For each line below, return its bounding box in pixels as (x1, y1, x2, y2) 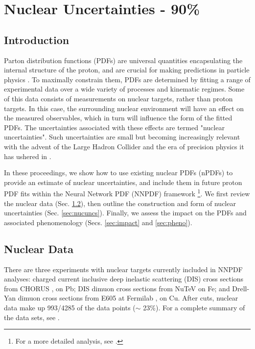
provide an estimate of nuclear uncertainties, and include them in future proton (4, 177, 242, 187)
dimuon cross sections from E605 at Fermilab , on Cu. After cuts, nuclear (18, 293, 238, 303)
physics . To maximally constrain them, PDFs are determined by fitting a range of (4, 74, 251, 84)
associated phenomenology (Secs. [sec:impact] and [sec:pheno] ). (4, 217, 192, 227)
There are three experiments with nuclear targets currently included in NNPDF (4, 264, 243, 274)
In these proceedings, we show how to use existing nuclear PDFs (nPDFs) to (4, 167, 233, 178)
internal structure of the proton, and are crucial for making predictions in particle (4, 65, 250, 75)
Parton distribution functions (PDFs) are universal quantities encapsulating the (4, 55, 243, 65)
